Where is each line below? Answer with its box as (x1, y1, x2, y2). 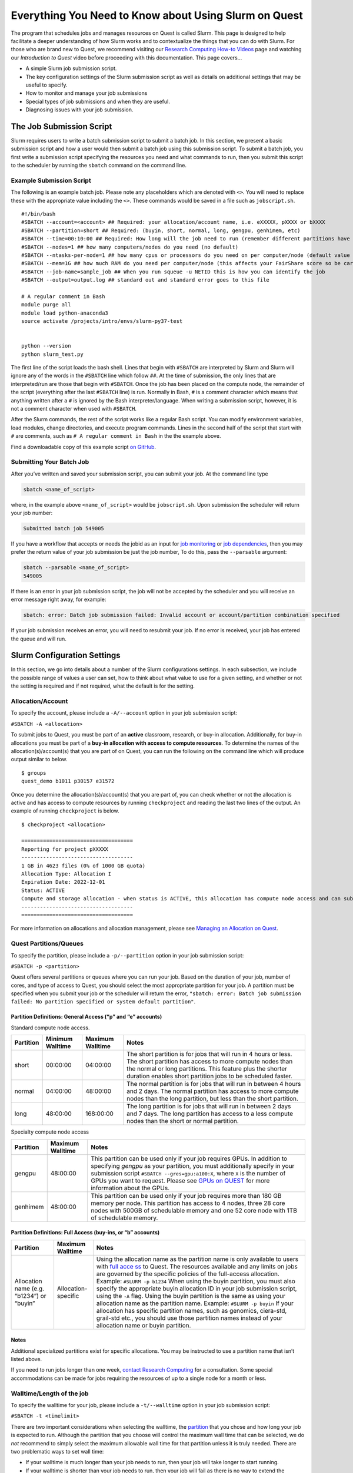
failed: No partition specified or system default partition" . (11, 998, 196, 1005)
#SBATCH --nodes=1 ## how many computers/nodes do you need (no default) (21, 243, 239, 250)
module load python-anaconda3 (21, 309, 109, 316)
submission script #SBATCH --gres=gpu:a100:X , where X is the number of (91, 1169, 286, 1177)
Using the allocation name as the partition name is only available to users (96, 1255, 299, 1263)
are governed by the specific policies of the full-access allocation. (96, 1270, 279, 1278)
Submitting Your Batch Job (11, 458, 89, 466)
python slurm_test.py (21, 351, 84, 358)
